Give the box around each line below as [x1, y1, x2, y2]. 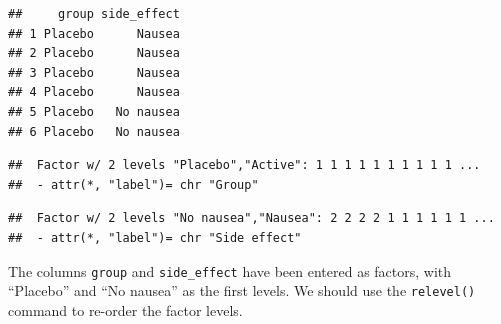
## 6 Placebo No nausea [8, 124, 180, 139]
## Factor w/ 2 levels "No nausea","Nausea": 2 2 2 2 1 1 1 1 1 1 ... [8, 211, 495, 226]
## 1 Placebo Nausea [8, 26, 180, 41]
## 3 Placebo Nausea [8, 65, 180, 80]
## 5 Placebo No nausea [8, 104, 180, 119]
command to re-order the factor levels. [8, 299, 243, 320]
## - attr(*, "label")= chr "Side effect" [8, 230, 302, 245]
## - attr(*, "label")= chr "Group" [8, 177, 259, 192]
